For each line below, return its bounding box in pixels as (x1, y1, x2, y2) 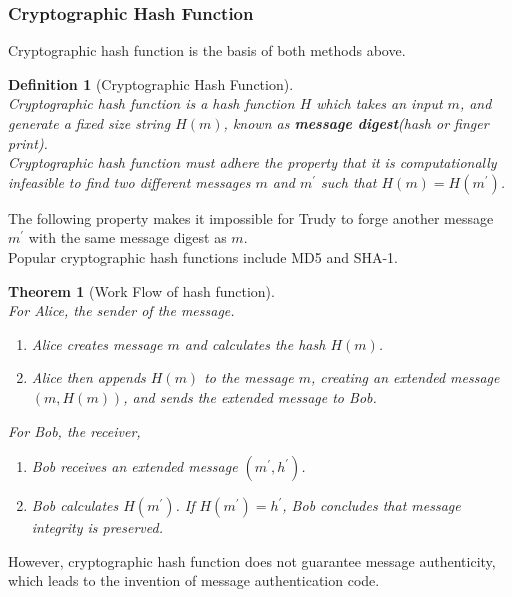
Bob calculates (31, 495, 119, 516)
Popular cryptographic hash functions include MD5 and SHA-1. (8, 246, 399, 267)
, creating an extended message (310, 367, 500, 388)
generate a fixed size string (8, 113, 171, 133)
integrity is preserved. (31, 517, 163, 538)
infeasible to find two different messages (8, 171, 251, 192)
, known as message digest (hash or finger (223, 113, 489, 133)
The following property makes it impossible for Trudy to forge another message (8, 207, 494, 228)
